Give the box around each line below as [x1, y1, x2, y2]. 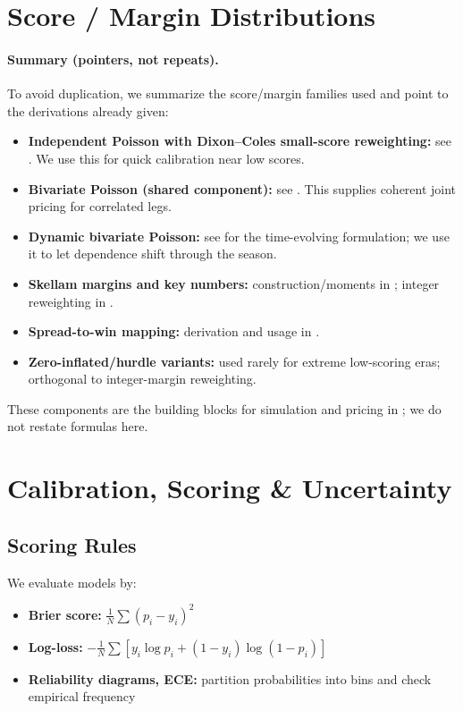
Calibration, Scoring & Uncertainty [7, 470, 452, 506]
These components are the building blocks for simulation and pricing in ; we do [7, 399, 442, 418]
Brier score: [28, 605, 102, 623]
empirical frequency [28, 687, 136, 706]
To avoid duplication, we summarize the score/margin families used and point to [7, 84, 449, 103]
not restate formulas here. [7, 417, 148, 436]
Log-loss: [28, 637, 83, 656]
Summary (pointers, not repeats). [7, 49, 219, 68]
